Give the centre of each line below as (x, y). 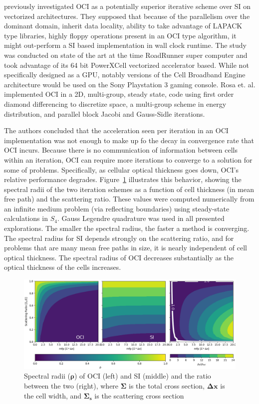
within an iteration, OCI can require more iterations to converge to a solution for (128, 159)
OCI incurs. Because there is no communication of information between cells (121, 150)
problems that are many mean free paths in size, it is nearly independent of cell (126, 248)
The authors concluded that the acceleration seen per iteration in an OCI (116, 130)
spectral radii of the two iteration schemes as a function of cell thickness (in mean (129, 189)
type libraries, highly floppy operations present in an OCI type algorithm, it (120, 35)
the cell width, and (53, 395)
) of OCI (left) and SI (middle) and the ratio (143, 376)
